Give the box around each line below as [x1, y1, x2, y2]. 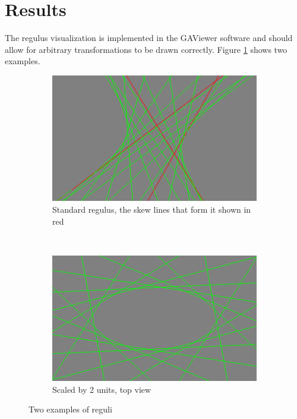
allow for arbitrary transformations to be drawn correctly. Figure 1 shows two [5, 43, 287, 55]
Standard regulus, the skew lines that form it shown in [52, 203, 251, 215]
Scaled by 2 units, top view [52, 383, 151, 395]
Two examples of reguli [29, 403, 112, 415]
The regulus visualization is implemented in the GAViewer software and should [5, 31, 293, 44]
